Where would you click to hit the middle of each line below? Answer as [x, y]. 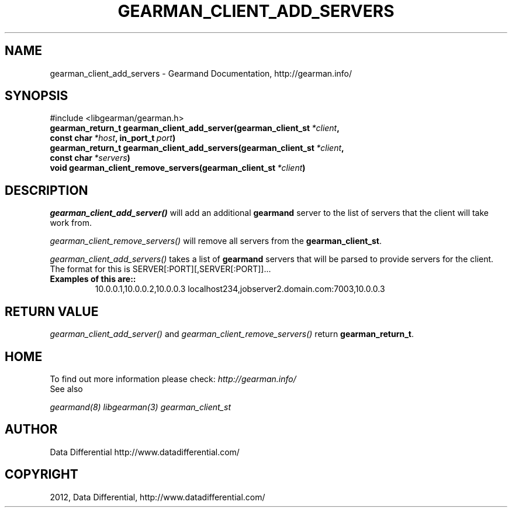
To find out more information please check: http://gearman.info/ [173, 379]
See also [66, 389]
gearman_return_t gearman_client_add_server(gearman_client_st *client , [195, 128]
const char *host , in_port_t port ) [113, 138]
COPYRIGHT [41, 475]
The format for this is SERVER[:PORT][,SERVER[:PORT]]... [160, 269]
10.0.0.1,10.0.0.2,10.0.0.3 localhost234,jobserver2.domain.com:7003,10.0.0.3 [240, 289]
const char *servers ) [90, 158]
